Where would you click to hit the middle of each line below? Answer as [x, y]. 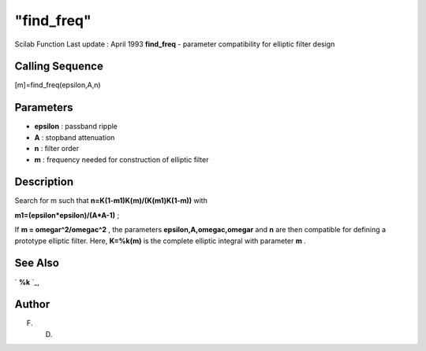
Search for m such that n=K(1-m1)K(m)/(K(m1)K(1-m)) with [111, 201]
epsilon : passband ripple [76, 127]
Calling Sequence [59, 67]
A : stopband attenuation [75, 137]
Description [44, 182]
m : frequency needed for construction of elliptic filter [121, 159]
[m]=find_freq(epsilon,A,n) [58, 85]
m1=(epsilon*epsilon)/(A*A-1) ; [67, 215]
